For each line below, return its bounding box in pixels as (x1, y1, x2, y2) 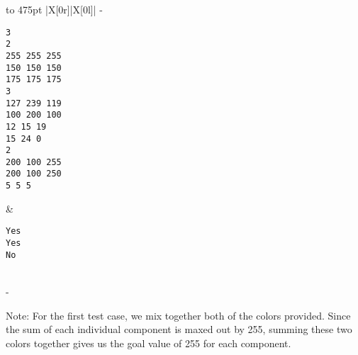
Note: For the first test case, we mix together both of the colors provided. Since (6, 308, 351, 322)
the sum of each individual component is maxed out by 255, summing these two (6, 322, 352, 337)
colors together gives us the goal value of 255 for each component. (6, 335, 291, 350)
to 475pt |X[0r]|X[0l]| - (6, 2, 103, 16)
